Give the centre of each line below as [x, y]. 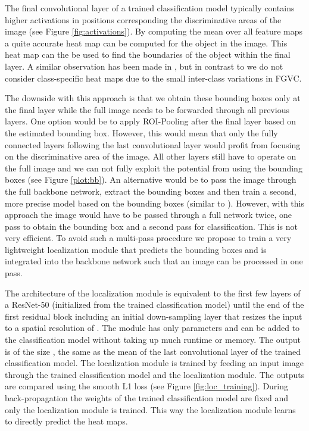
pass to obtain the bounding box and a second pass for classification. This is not [151, 226]
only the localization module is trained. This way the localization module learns [150, 409]
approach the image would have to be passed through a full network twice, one [149, 215]
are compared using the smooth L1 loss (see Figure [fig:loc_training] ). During [147, 386]
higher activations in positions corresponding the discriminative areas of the [143, 19]
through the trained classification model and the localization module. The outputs [155, 374]
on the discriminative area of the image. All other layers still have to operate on [151, 156]
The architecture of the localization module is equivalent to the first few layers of [153, 293]
